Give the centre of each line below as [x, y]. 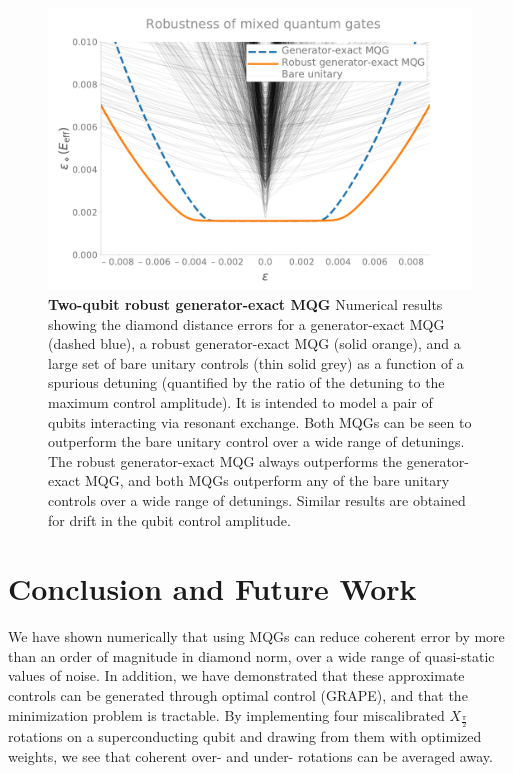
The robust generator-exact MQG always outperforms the [225, 460]
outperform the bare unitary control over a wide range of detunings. [256, 441]
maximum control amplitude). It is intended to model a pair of [240, 401]
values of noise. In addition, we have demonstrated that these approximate [236, 675]
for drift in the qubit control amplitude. [169, 519]
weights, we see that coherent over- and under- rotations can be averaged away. [250, 756]
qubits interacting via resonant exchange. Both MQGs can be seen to [260, 421]
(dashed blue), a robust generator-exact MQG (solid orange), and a [254, 343]
